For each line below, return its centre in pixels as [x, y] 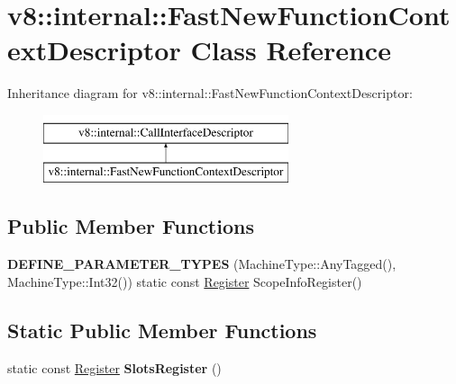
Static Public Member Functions [162, 330]
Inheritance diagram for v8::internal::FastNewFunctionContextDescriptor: [210, 93]
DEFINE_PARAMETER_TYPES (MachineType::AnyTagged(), [202, 264]
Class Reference [291, 50]
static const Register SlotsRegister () [114, 367]
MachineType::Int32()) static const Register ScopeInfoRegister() [185, 281]
